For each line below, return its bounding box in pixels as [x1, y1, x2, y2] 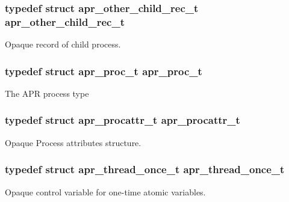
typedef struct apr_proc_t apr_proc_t [5, 63, 202, 78]
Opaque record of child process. [5, 38, 121, 50]
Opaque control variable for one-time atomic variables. [5, 185, 206, 198]
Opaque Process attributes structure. [5, 136, 141, 148]
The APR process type [5, 87, 89, 99]
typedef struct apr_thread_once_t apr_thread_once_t [5, 162, 285, 177]
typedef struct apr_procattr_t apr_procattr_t [5, 112, 240, 127]
